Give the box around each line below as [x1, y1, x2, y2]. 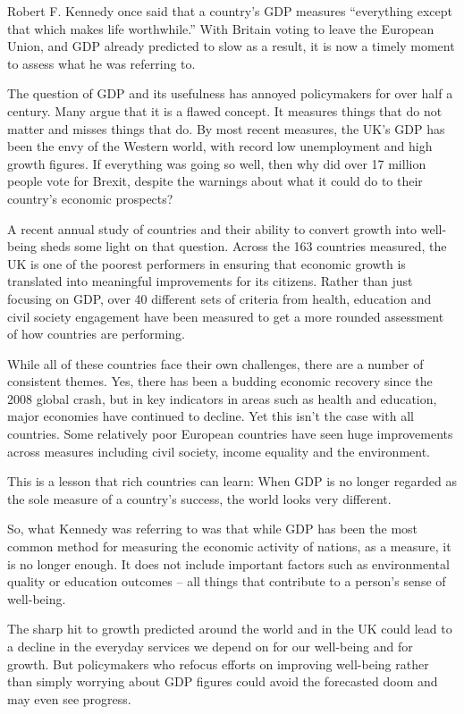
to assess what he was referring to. [7, 54, 196, 72]
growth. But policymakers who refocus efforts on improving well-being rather [7, 654, 429, 673]
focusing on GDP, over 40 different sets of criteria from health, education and [7, 289, 432, 307]
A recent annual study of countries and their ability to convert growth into [7, 219, 418, 238]
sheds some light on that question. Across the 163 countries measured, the [40, 237, 447, 256]
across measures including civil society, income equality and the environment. [7, 441, 430, 460]
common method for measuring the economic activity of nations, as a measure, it [7, 537, 451, 556]
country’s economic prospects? [7, 189, 173, 207]
